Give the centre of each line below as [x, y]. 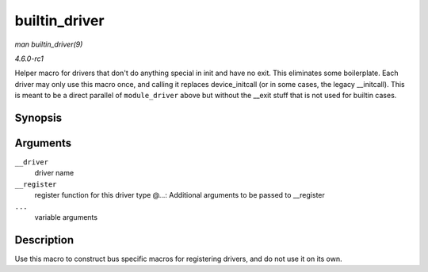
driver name [54, 173]
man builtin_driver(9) [49, 44]
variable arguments [66, 217]
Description [44, 240]
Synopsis [38, 117]
